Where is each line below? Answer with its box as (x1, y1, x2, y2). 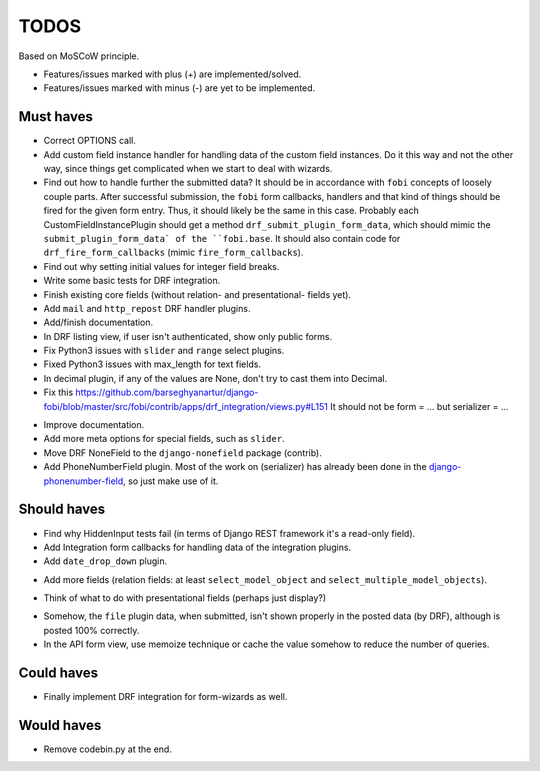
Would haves (18, 716, 102, 734)
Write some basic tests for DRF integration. (43, 275, 221, 287)
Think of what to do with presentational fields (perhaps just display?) (43, 592, 327, 604)
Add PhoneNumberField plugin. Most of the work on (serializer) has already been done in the (43, 461, 427, 473)
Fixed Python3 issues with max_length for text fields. (43, 358, 262, 370)
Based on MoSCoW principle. (18, 50, 140, 62)
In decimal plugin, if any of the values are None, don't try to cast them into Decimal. (43, 372, 388, 384)
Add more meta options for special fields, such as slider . (43, 433, 285, 445)
